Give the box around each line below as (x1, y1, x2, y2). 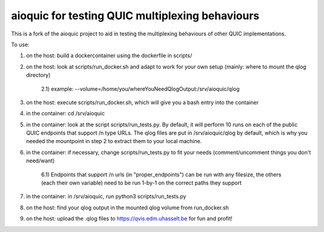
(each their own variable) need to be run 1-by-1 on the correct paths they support (41, 179, 242, 186)
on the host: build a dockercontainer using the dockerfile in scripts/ (26, 52, 192, 60)
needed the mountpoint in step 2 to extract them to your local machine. (26, 138, 202, 145)
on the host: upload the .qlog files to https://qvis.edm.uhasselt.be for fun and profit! (26, 215, 233, 222)
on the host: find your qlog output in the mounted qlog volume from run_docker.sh (26, 204, 229, 211)
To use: (11, 41, 30, 48)
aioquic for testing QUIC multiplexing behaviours (11, 9, 260, 22)
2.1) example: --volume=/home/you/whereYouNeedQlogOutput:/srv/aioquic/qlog (41, 85, 240, 93)
